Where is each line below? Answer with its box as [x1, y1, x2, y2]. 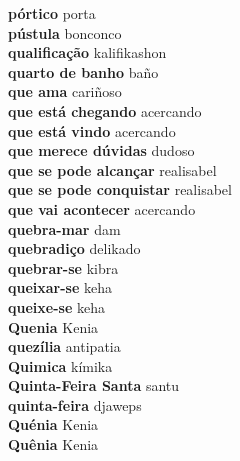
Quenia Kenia [8, 316, 99, 337]
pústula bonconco [8, 22, 122, 43]
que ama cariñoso [8, 81, 122, 102]
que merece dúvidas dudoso [8, 140, 195, 161]
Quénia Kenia [8, 414, 99, 435]
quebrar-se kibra [8, 257, 119, 278]
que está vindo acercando [8, 120, 176, 141]
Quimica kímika [8, 355, 113, 376]
